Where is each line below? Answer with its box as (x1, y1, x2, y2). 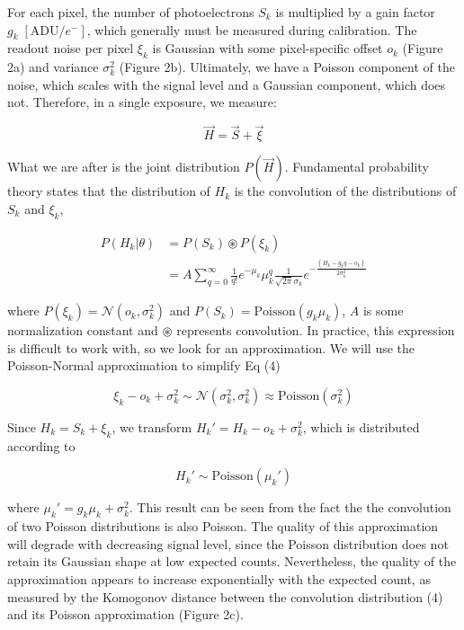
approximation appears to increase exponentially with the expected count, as (7, 569, 431, 588)
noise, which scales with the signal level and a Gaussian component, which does (7, 75, 446, 93)
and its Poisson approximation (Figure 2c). (7, 605, 244, 624)
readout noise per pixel (7, 39, 134, 58)
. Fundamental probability (284, 157, 429, 176)
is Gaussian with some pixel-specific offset (152, 39, 383, 58)
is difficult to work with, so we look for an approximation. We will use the (7, 338, 415, 357)
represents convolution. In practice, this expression (176, 321, 455, 340)
